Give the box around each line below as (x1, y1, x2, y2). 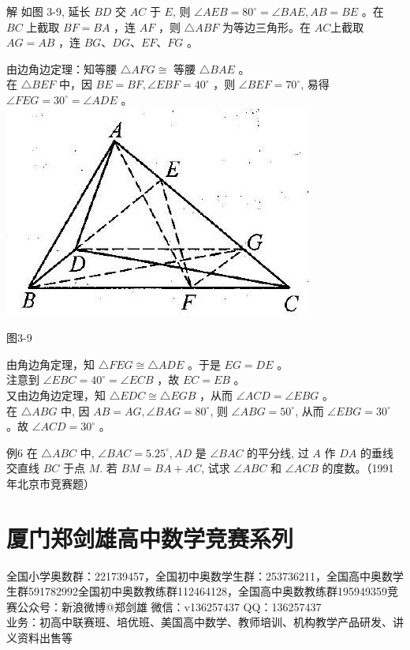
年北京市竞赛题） (6, 475, 95, 491)
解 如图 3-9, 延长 (6, 3, 91, 19)
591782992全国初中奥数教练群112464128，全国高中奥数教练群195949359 (28, 583, 387, 599)
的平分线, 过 (247, 444, 309, 460)
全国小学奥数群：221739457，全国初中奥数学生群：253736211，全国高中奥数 (6, 567, 393, 584)
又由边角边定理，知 (6, 386, 106, 403)
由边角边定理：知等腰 (6, 60, 117, 77)
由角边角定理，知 (6, 355, 95, 372)
